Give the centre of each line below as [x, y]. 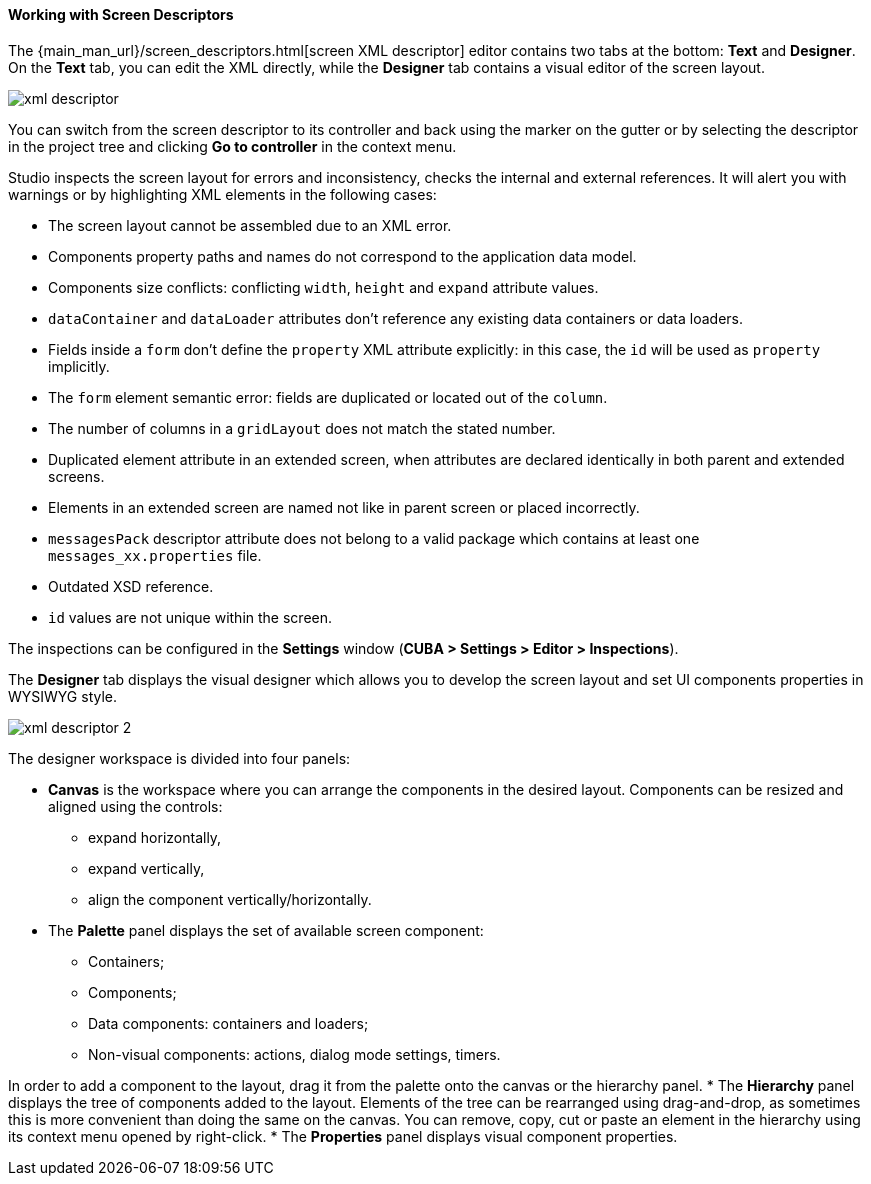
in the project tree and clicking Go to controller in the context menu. [232, 146]
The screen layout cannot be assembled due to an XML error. [250, 225]
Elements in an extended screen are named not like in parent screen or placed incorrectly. [344, 507]
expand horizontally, [155, 837]
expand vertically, [146, 868]
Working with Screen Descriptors [121, 14]
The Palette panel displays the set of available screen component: [266, 930]
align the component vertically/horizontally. [230, 899]
